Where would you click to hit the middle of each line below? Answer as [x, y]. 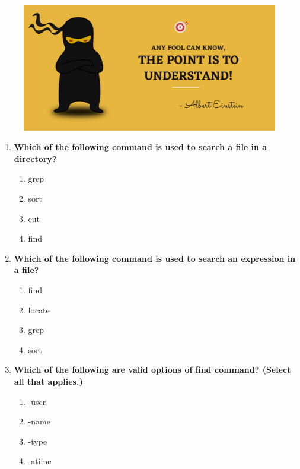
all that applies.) [48, 381]
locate [39, 310]
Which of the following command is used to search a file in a [141, 147]
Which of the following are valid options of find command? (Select [152, 370]
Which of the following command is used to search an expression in [155, 258]
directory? [35, 158]
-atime [40, 461]
